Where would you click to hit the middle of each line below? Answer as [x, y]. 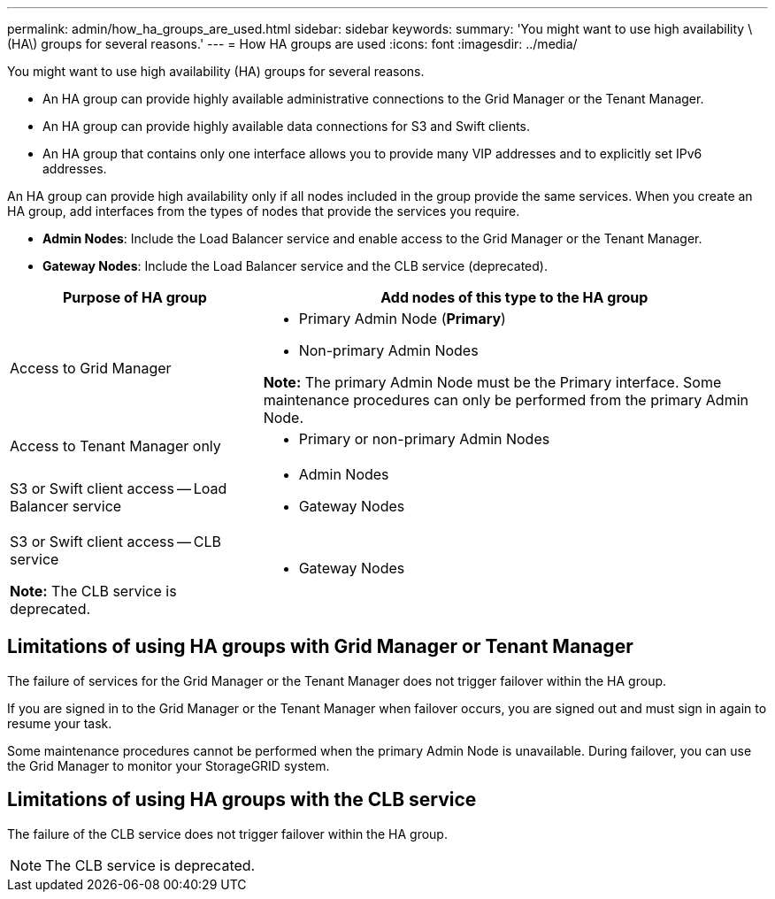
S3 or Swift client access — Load [119, 488]
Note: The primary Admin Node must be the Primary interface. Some [492, 382]
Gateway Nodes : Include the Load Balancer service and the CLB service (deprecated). [295, 266]
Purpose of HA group [134, 297]
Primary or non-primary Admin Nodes [424, 439]
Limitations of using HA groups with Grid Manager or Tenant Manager [320, 647]
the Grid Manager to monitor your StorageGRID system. [169, 765]
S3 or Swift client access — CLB [116, 542]
